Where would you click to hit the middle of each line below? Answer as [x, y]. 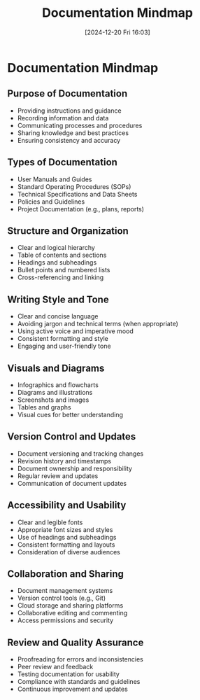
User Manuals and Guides [55, 179]
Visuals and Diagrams [56, 368]
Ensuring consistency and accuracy [69, 140]
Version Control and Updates [72, 436]
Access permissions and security [65, 620]
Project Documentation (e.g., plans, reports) [81, 209]
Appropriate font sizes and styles [65, 529]
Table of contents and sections [62, 255]
